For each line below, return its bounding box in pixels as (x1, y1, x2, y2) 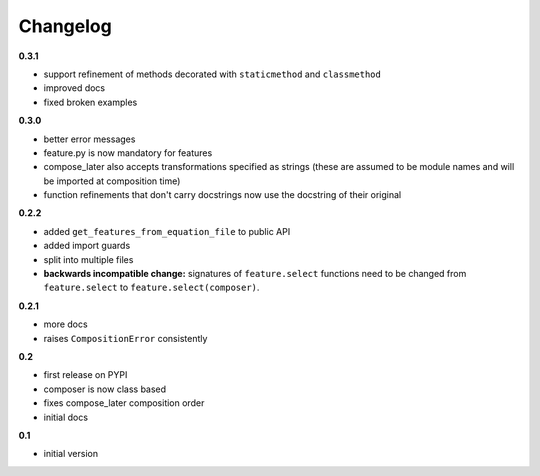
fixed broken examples (43, 96, 138, 108)
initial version (43, 448, 99, 460)
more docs (43, 318, 89, 330)
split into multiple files (43, 253, 134, 265)
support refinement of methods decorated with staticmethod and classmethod (43, 68, 382, 80)
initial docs (43, 411, 89, 423)
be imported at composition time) (43, 175, 181, 187)
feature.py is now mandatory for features (43, 146, 213, 159)
